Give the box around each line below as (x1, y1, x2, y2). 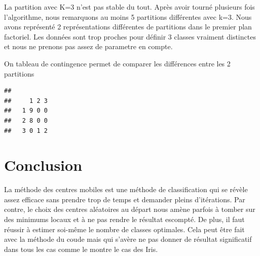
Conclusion (4, 155, 83, 175)
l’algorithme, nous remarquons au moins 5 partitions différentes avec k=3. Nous (4, 11, 252, 22)
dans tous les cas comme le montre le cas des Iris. (4, 243, 158, 254)
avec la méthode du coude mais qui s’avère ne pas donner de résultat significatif (4, 234, 252, 244)
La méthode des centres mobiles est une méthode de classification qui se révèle (4, 184, 248, 195)
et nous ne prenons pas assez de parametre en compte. (4, 41, 173, 52)
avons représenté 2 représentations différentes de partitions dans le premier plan (4, 21, 252, 32)
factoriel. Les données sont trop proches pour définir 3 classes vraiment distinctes (4, 31, 256, 42)
